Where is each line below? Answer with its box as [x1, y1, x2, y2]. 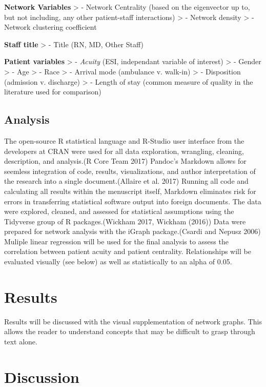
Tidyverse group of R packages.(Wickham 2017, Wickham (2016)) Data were [4, 216, 246, 226]
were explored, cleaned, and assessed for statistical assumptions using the [4, 206, 234, 217]
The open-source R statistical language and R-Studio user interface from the [4, 135, 244, 146]
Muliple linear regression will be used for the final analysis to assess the [4, 236, 229, 246]
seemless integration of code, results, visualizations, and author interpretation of [4, 165, 256, 176]
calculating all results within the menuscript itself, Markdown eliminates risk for [4, 185, 256, 196]
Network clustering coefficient [4, 22, 97, 32]
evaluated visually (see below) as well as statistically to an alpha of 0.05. [4, 256, 232, 267]
